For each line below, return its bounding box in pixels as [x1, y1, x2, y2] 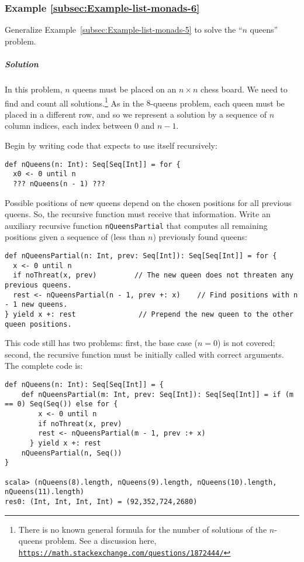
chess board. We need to [201, 83, 288, 95]
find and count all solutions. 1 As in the [5, 95, 144, 109]
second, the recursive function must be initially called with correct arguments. [5, 348, 284, 360]
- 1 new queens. [5, 300, 68, 309]
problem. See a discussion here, [45, 534, 157, 547]
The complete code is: [5, 359, 83, 372]
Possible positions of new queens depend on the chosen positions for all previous [5, 196, 292, 208]
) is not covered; [217, 337, 275, 349]
